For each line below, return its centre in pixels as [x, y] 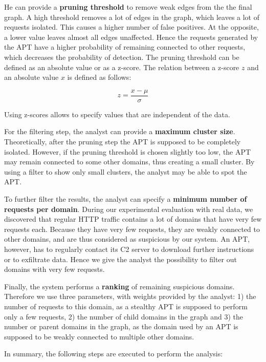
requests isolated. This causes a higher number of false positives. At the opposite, [131, 27]
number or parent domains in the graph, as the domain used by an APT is [121, 326]
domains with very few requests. [54, 269]
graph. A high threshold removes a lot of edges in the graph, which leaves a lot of [132, 17]
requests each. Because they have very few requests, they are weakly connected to [132, 229]
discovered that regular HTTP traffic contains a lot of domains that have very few [133, 219]
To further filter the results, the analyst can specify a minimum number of [126, 198]
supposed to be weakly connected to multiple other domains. [99, 336]
